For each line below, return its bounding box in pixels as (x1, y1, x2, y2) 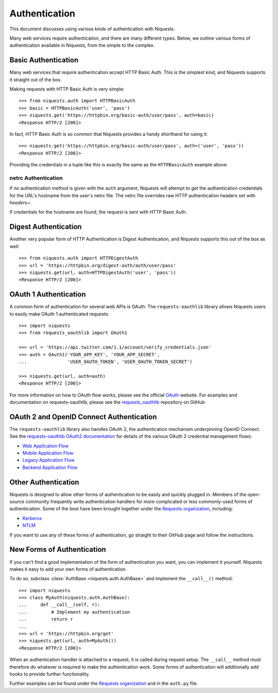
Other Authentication (9, 478, 79, 487)
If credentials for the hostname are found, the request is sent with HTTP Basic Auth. (9, 209, 187, 215)
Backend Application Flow (22, 464, 78, 471)
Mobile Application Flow (22, 449, 74, 456)
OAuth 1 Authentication (9, 290, 86, 299)
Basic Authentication (9, 56, 79, 64)
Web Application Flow (22, 443, 69, 449)
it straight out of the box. (9, 76, 62, 82)
